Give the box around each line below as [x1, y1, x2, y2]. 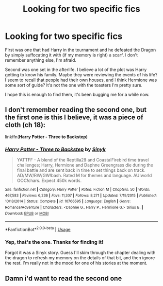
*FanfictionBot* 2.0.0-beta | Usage [5, 226, 71, 232]
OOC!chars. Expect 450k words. [16, 178, 81, 183]
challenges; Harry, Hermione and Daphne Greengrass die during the [16, 162, 154, 168]
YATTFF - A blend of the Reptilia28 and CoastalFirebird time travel [16, 157, 149, 163]
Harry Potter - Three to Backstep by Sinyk [5, 146, 106, 153]
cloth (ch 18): [5, 121, 46, 129]
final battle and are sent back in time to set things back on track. [16, 167, 146, 173]
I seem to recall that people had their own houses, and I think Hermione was [5, 77, 157, 83]
